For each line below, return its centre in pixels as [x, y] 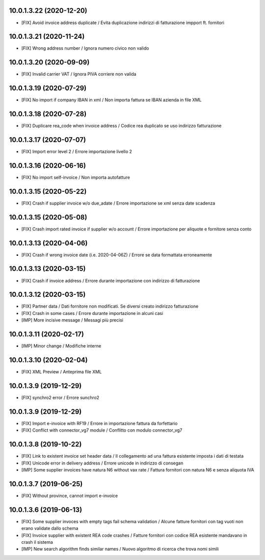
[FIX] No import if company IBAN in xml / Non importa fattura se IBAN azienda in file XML [111, 100]
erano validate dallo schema [50, 529]
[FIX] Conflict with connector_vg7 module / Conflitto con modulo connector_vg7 [102, 430]
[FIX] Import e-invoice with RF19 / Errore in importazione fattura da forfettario [99, 423]
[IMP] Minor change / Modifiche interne [61, 346]
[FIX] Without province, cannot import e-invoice [70, 496]
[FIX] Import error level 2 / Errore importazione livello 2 [77, 152]
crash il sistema [37, 542]
